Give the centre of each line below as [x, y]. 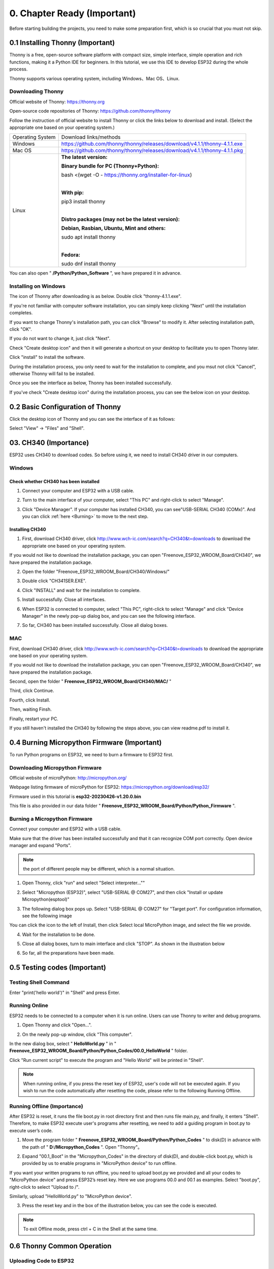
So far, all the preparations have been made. [68, 953]
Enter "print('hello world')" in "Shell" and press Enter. [65, 992]
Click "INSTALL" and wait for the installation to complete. [81, 590]
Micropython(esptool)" [46, 899]
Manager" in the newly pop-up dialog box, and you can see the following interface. [109, 616]
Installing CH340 [28, 529]
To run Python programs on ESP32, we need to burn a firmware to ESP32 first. [91, 754]
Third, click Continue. [32, 691]
